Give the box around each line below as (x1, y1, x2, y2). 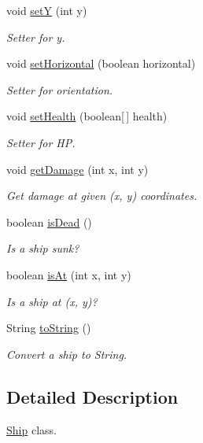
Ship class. (6, 421, 57, 437)
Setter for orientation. (6, 81, 113, 98)
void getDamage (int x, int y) (6, 161, 149, 177)
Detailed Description (6, 384, 179, 408)
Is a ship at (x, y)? (6, 293, 98, 309)
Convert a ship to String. (6, 345, 127, 362)
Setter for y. (6, 28, 65, 45)
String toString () (6, 319, 91, 336)
